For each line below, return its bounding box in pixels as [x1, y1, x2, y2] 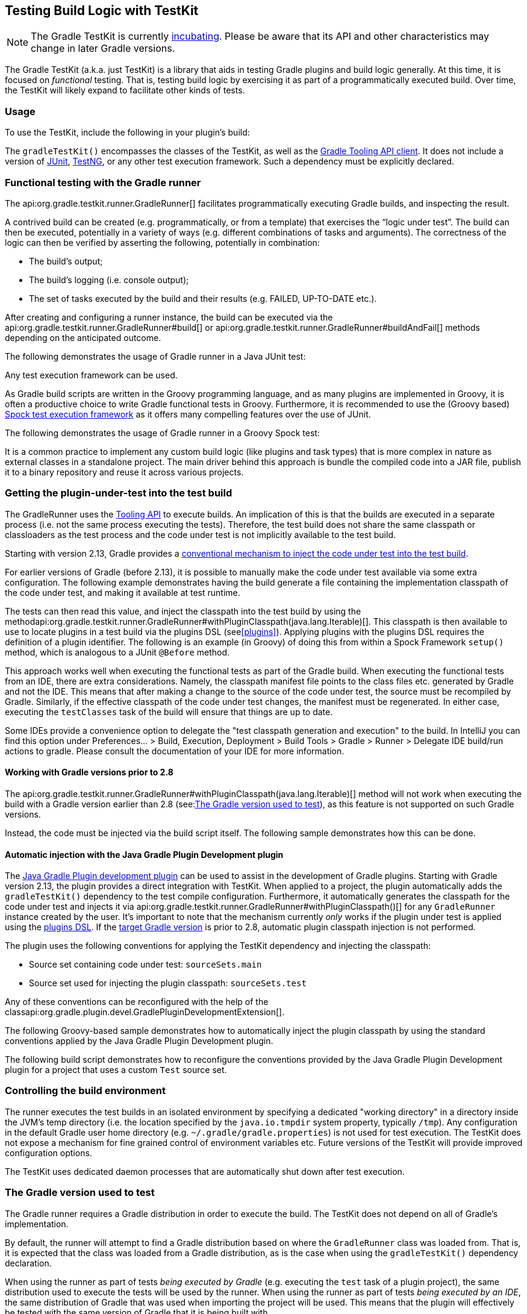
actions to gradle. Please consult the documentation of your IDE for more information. [5, 745, 345, 756]
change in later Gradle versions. [31, 42, 175, 55]
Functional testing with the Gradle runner [5, 176, 201, 189]
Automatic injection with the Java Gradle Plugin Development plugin [5, 849, 284, 860]
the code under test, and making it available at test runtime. [5, 587, 240, 598]
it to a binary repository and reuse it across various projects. [5, 466, 244, 477]
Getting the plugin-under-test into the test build [5, 487, 232, 499]
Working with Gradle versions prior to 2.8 [5, 767, 173, 778]
